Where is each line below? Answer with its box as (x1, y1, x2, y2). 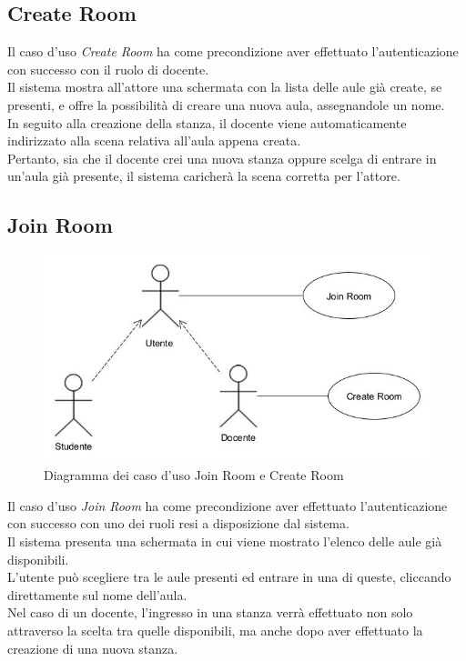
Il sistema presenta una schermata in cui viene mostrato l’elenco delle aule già (7, 531, 442, 550)
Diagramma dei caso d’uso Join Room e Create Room (44, 466, 344, 485)
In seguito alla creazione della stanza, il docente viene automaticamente (7, 113, 407, 132)
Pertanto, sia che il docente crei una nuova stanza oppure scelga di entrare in (7, 148, 437, 167)
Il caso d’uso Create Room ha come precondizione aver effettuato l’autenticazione (7, 42, 459, 61)
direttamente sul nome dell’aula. (7, 585, 187, 604)
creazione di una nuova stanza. (7, 638, 178, 657)
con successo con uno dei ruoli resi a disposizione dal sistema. (7, 514, 349, 533)
